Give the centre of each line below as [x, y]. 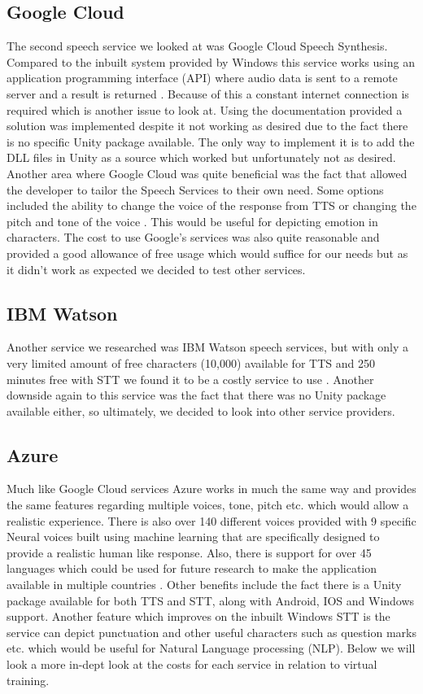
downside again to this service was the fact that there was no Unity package [196, 395]
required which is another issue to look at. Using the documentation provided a [205, 109]
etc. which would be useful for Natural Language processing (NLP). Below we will [211, 648]
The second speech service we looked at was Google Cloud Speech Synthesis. [197, 46]
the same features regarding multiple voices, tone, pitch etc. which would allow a [208, 505]
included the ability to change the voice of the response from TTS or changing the [211, 205]
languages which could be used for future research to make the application [192, 568]
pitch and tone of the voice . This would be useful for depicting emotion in [192, 221]
